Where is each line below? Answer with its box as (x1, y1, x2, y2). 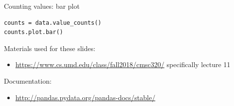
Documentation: (4, 75, 52, 86)
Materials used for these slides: (4, 43, 95, 53)
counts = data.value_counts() (4, 19, 102, 26)
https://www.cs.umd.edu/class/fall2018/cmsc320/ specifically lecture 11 (15, 59, 231, 70)
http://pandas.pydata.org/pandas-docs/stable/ (15, 92, 156, 102)
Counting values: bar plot (4, 1, 80, 11)
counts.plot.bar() (4, 29, 63, 36)
